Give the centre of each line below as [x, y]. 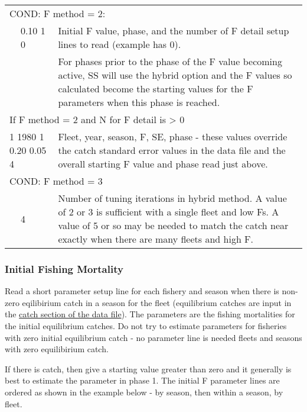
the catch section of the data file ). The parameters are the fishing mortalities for [150, 314]
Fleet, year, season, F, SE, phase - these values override [173, 136]
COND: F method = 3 [56, 181]
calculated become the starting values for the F [156, 88]
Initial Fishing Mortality [64, 268]
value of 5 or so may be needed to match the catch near [173, 225]
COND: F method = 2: [58, 13]
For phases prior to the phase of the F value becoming [170, 61]
